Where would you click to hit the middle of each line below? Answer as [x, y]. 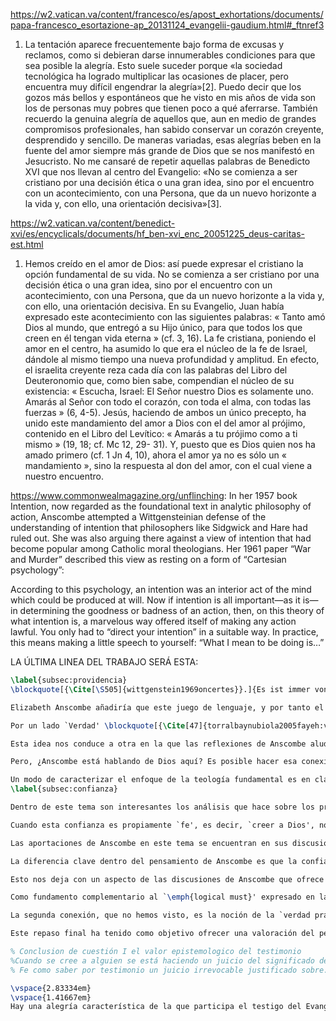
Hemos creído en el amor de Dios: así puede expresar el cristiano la [164, 263]
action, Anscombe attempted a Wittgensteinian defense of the [138, 517]
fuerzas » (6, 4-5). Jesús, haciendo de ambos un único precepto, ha [165, 412]
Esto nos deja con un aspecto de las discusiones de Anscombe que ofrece [167, 879]
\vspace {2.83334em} [51, 988]
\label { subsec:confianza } [64, 789]
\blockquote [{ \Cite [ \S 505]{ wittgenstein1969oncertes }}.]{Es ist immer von [169, 689]
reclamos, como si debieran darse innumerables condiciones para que [170, 55]
